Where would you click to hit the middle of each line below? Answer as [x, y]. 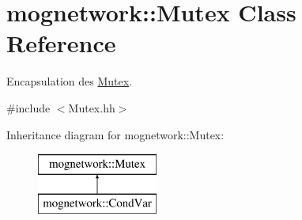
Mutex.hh [92, 107]
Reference [61, 43]
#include [28, 107]
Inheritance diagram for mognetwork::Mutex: [115, 134]
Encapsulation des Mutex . [70, 81]
